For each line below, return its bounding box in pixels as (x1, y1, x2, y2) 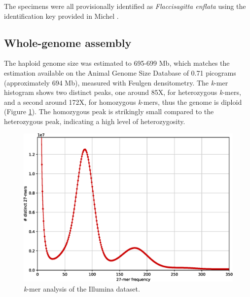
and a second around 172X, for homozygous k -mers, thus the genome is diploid (4, 96, 242, 107)
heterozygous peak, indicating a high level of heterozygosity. (4, 116, 185, 126)
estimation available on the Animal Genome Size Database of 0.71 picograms (4, 67, 236, 78)
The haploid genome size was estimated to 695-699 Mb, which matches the (4, 58, 230, 68)
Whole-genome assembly (4, 35, 132, 50)
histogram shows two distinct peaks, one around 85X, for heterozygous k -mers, (4, 87, 241, 97)
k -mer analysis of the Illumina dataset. (24, 283, 140, 294)
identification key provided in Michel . (4, 10, 119, 21)
